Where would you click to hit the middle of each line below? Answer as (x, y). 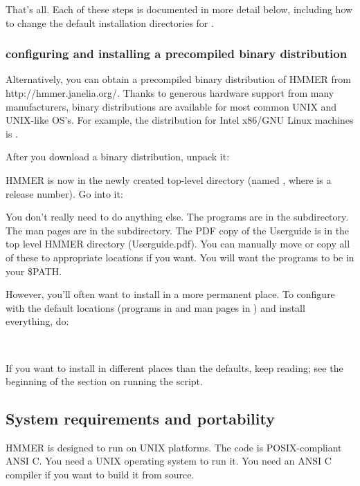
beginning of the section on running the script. (104, 381)
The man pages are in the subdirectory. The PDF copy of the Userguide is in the (178, 230)
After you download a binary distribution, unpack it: (118, 157)
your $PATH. (34, 271)
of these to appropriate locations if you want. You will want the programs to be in (180, 257)
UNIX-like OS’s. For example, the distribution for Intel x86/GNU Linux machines (180, 120)
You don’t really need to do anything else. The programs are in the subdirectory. (177, 217)
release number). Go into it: (64, 193)
